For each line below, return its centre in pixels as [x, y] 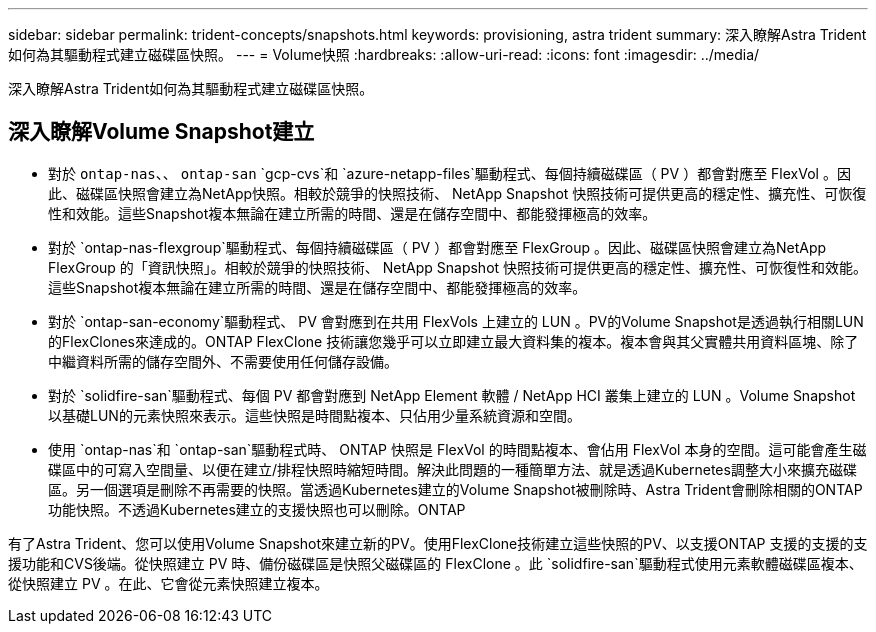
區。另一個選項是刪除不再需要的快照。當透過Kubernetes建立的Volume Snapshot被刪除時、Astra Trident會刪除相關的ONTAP [455, 489]
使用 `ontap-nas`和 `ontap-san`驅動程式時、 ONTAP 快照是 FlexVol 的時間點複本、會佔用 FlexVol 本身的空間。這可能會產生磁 [457, 449]
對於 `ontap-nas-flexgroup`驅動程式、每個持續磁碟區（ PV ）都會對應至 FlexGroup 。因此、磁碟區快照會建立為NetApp [437, 247]
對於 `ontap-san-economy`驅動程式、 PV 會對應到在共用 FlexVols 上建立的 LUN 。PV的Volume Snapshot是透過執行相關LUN [456, 321]
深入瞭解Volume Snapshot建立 [161, 132]
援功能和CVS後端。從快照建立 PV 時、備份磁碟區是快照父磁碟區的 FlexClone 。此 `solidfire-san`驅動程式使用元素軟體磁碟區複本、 [435, 563]
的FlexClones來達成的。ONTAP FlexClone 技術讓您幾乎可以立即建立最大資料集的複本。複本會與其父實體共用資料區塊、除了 [453, 341]
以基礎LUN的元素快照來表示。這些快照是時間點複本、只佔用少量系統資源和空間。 [314, 415]
